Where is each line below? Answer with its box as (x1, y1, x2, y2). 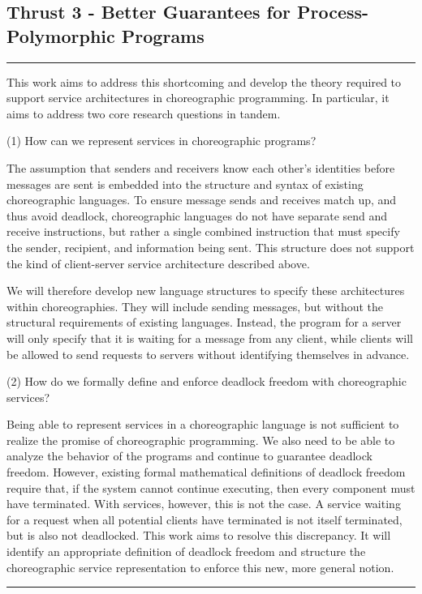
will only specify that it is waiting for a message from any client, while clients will (6, 329, 413, 346)
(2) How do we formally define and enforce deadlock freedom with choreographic (6, 373, 407, 390)
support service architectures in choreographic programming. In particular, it (6, 89, 390, 106)
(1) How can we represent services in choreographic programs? (6, 132, 316, 149)
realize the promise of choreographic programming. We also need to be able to (6, 431, 395, 448)
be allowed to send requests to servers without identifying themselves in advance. (6, 345, 410, 362)
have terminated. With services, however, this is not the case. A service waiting (6, 495, 401, 512)
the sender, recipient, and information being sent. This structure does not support (6, 238, 415, 255)
